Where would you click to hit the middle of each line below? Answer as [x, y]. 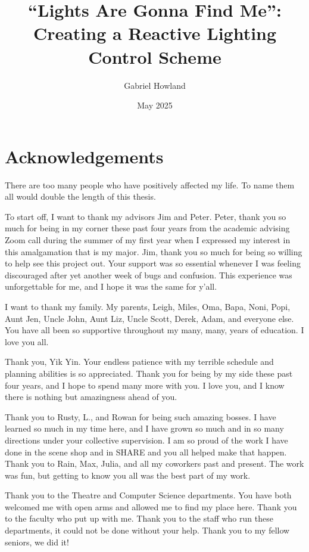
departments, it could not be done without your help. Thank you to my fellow [147, 530]
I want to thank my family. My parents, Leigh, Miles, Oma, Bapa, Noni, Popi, [148, 306]
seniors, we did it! [37, 542]
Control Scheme [155, 56]
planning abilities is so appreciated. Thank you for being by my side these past [149, 373]
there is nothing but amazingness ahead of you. [91, 397]
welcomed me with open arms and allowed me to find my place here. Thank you [151, 506]
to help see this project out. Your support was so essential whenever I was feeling [153, 263]
